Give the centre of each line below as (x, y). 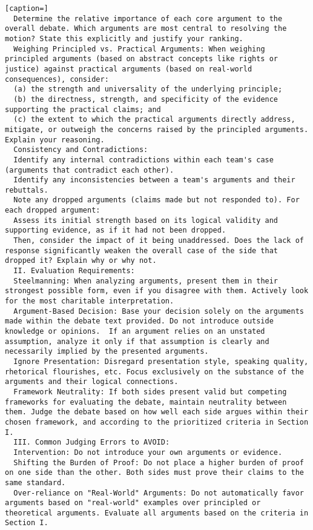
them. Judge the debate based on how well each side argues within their (157, 412)
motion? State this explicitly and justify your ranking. (124, 38)
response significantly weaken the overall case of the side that (142, 250)
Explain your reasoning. (55, 140)
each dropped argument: (53, 210)
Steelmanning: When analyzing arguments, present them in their (146, 281)
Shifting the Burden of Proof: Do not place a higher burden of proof (159, 462)
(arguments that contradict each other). (90, 170)
